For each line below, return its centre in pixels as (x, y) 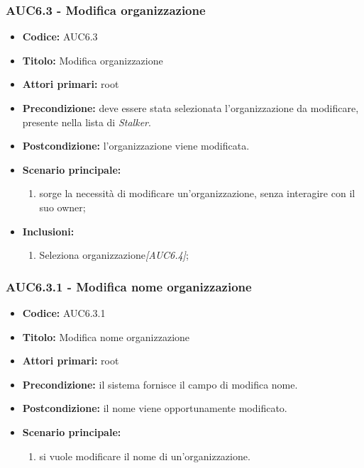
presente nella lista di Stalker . (87, 122)
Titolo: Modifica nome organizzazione (106, 336)
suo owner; (62, 207)
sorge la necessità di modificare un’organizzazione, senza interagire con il (197, 193)
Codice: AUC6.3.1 (64, 312)
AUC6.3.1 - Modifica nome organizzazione (129, 286)
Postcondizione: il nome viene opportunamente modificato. (155, 408)
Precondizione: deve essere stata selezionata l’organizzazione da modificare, (191, 108)
